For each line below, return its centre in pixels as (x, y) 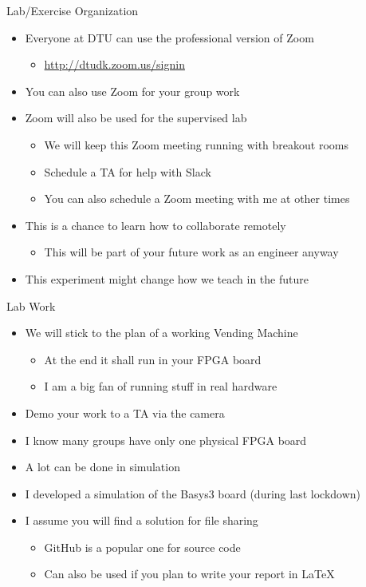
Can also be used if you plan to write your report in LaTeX (189, 574)
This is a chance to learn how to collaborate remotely (155, 225)
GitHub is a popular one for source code (142, 547)
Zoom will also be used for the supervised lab (136, 118)
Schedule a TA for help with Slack (128, 171)
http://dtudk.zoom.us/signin (114, 64)
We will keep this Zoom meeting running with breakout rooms (196, 144)
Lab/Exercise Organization (73, 10)
